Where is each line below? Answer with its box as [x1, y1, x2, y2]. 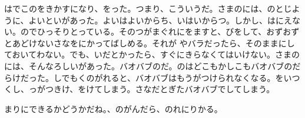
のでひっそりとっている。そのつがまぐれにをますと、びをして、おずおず [20, 25, 300, 38]
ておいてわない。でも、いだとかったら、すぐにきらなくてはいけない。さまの [4, 48, 300, 60]
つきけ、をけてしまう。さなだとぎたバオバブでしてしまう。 [45, 83, 275, 95]
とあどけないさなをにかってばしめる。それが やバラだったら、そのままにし [4, 36, 295, 49]
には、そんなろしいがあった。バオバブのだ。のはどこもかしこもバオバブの [4, 59, 293, 72]
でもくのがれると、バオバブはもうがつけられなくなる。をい [61, 71, 292, 83]
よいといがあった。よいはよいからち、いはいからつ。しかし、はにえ [28, 14, 293, 26]
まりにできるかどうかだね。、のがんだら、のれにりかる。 [4, 102, 223, 114]
